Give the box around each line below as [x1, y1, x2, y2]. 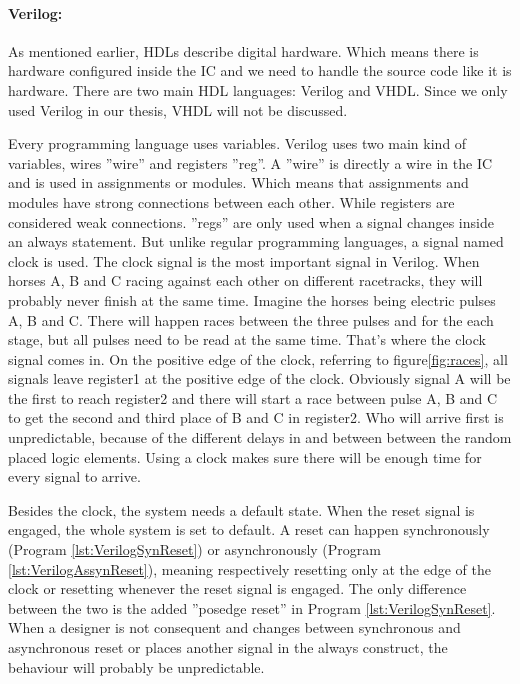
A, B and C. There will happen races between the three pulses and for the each [8, 309, 494, 330]
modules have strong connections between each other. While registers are [8, 191, 455, 212]
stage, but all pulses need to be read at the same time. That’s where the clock [8, 329, 486, 350]
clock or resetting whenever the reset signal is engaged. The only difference [8, 578, 467, 599]
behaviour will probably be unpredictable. [8, 656, 265, 677]
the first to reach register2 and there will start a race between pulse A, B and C [8, 387, 498, 408]
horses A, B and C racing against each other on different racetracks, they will [8, 270, 483, 291]
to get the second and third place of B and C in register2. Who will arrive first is [8, 407, 504, 428]
